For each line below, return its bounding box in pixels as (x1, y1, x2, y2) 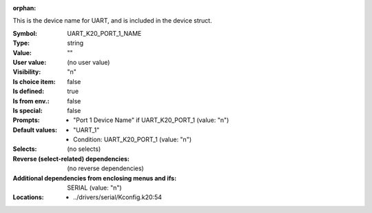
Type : (12, 39, 30, 48)
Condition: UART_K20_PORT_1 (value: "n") (73, 135, 192, 144)
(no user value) (67, 58, 110, 66)
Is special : (12, 106, 43, 114)
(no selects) (67, 145, 101, 153)
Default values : (12, 125, 58, 134)
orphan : (12, 4, 37, 12)
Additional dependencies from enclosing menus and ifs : (12, 174, 177, 182)
